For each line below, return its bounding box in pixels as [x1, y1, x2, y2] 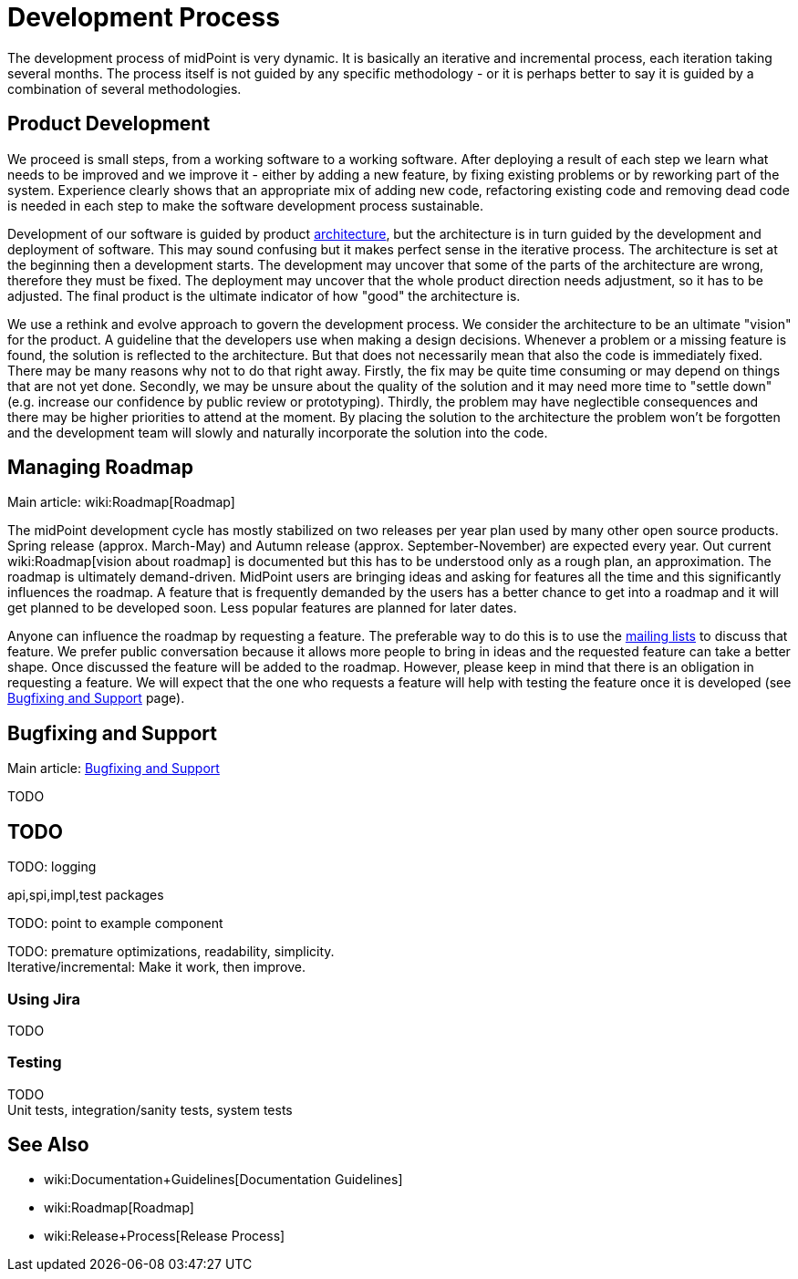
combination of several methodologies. [7, 80, 242, 97]
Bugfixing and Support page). [7, 690, 185, 707]
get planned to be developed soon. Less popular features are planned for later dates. [7, 600, 517, 616]
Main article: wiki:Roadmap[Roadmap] [7, 494, 235, 511]
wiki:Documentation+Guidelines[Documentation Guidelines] [44, 1171, 403, 1188]
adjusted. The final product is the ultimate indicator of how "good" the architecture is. [7, 287, 521, 304]
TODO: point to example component [7, 915, 223, 932]
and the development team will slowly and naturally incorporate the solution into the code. [7, 424, 548, 440]
